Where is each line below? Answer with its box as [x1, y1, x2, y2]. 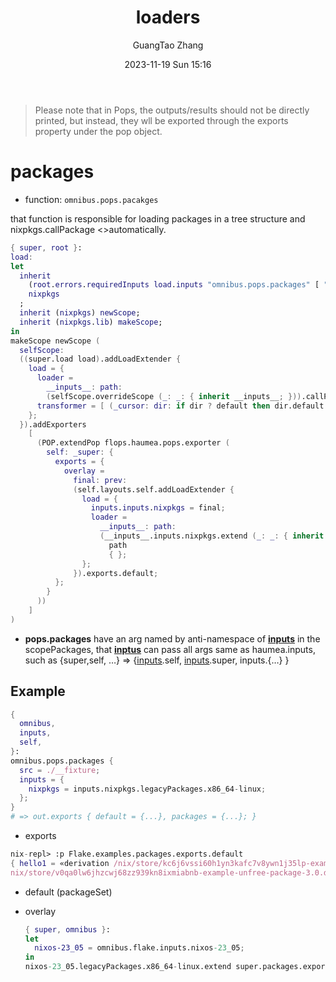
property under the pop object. [34, 125, 163, 137]
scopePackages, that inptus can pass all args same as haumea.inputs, [24, 643, 316, 655]
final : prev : [73, 475, 128, 485]
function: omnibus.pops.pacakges [24, 193, 159, 205]
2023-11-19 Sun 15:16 [124, 58, 212, 70]
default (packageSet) [24, 886, 113, 898]
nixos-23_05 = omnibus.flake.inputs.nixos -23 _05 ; [34, 943, 245, 953]
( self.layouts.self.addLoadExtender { [73, 484, 235, 495]
